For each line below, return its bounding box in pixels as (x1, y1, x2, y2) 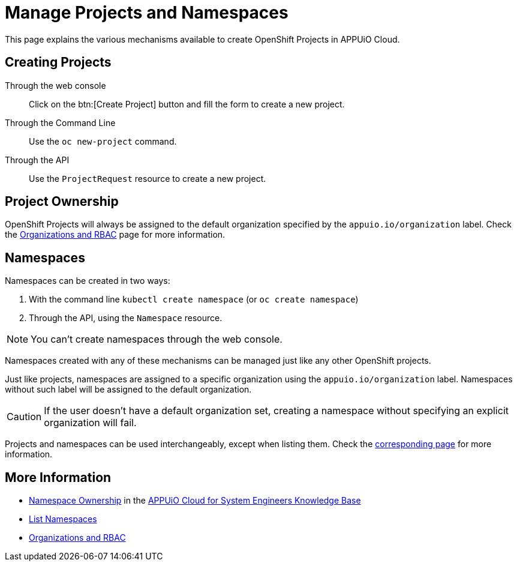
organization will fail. (44, 417, 137, 429)
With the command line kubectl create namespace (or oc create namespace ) (29, 294, 359, 305)
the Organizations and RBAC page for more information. (5, 229, 226, 240)
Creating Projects (5, 55, 112, 70)
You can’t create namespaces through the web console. (31, 333, 282, 346)
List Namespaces (29, 514, 97, 525)
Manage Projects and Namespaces (5, 2, 288, 23)
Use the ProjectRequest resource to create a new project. (29, 173, 266, 184)
